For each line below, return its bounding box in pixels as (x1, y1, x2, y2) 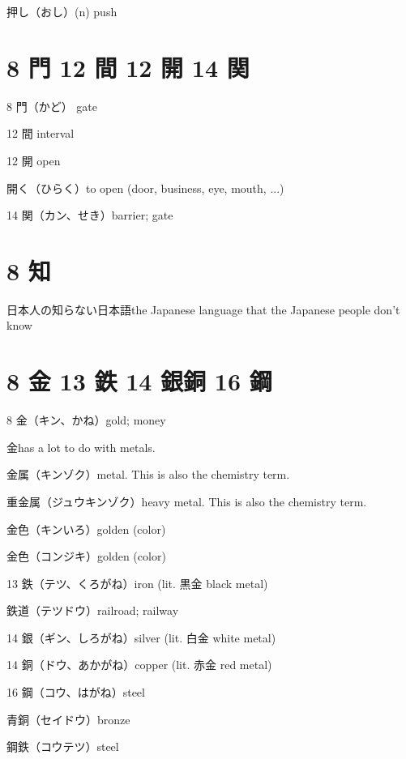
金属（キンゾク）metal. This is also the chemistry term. (6, 466, 290, 483)
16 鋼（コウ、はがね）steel (6, 684, 145, 701)
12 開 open (6, 151, 61, 168)
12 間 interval (6, 125, 75, 142)
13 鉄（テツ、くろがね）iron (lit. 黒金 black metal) (6, 574, 268, 591)
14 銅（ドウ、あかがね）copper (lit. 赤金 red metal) (6, 656, 272, 673)
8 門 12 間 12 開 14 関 (6, 50, 250, 83)
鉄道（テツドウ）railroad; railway (6, 602, 179, 619)
